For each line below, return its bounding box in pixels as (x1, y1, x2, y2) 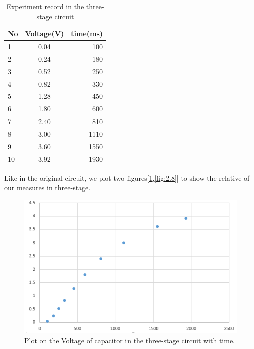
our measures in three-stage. (4, 182, 91, 193)
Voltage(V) (25, 28, 64, 39)
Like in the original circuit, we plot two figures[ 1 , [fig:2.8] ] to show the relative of (4, 172, 250, 183)
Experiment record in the (6, 1, 84, 11)
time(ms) (71, 28, 103, 39)
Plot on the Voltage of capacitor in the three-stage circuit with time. (24, 335, 235, 345)
